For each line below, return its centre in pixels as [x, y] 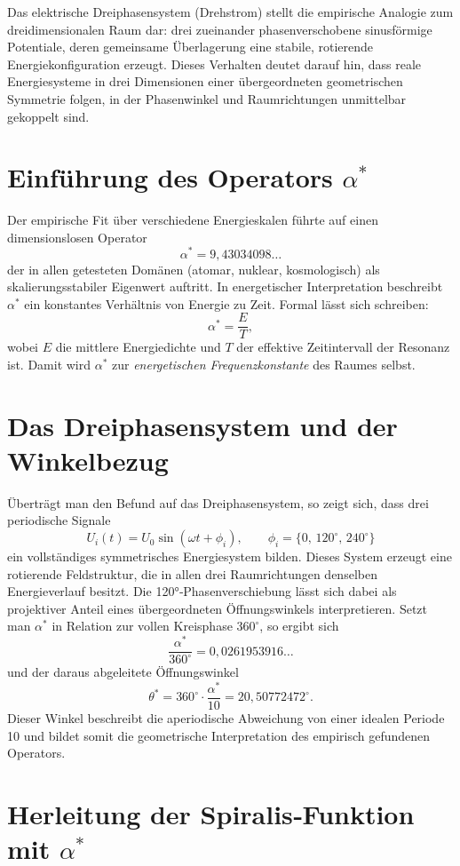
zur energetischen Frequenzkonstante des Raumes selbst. [264, 364]
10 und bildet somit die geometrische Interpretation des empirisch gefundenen [219, 735]
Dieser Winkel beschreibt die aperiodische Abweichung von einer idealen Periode [226, 717]
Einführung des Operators [170, 177]
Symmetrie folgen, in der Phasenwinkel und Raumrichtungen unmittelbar [207, 98]
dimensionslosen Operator [77, 237]
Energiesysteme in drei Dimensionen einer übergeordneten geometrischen [205, 81]
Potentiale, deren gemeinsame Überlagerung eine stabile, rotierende [190, 47]
